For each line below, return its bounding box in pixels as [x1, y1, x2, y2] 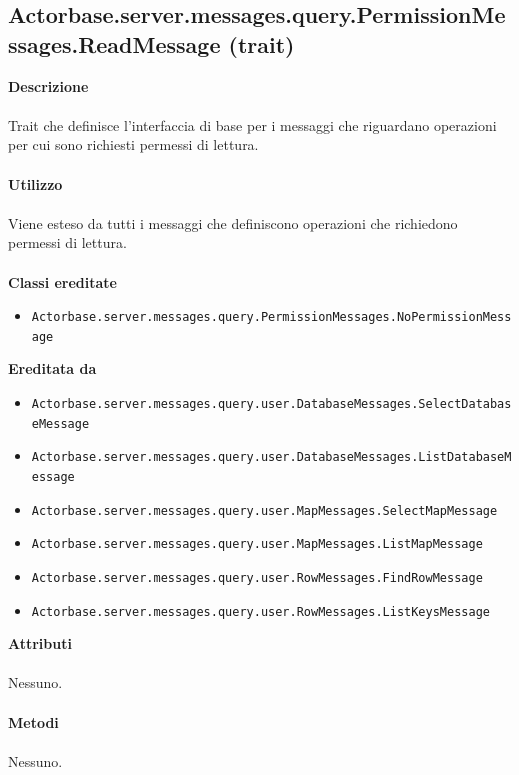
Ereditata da [8, 358, 97, 379]
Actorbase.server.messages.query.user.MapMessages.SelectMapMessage [31, 503, 498, 518]
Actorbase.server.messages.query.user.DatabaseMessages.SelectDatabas [31, 397, 512, 412]
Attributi [8, 633, 72, 654]
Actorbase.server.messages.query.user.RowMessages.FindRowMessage [31, 570, 483, 585]
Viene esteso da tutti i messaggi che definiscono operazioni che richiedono [8, 212, 458, 233]
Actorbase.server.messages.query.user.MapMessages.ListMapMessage [31, 537, 483, 552]
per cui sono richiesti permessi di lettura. [8, 134, 259, 155]
